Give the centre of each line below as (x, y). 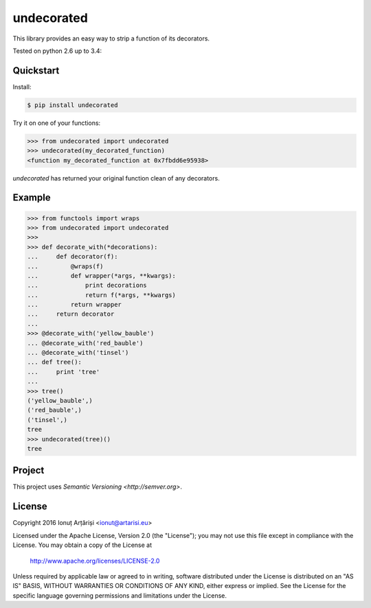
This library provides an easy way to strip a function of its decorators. (111, 38)
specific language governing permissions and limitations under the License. (120, 595)
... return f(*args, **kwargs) (102, 295)
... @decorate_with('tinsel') (78, 353)
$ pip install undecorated (72, 105)
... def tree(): (55, 362)
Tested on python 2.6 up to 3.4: (57, 51)
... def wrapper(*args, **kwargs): (102, 276)
